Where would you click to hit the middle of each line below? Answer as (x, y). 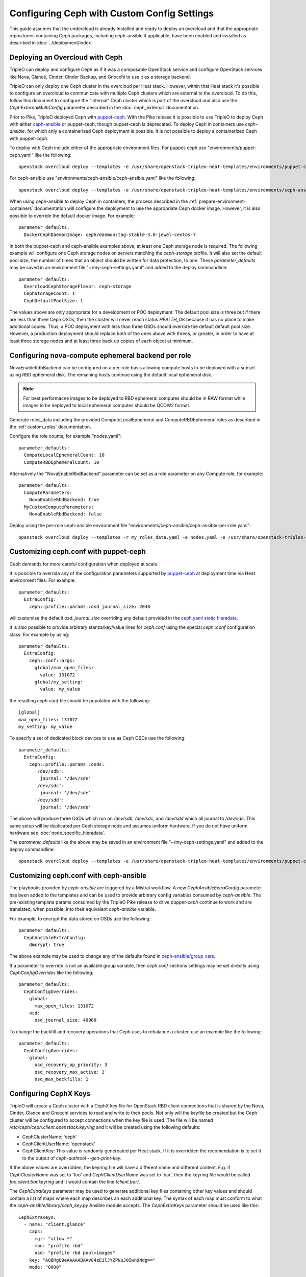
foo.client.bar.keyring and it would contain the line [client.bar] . (75, 1181)
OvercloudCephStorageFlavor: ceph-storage (78, 286)
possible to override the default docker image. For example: (72, 216)
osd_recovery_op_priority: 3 (71, 1065)
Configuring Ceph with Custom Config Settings (112, 13)
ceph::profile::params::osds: (67, 764)
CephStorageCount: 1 (49, 293)
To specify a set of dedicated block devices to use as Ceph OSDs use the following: (97, 738)
